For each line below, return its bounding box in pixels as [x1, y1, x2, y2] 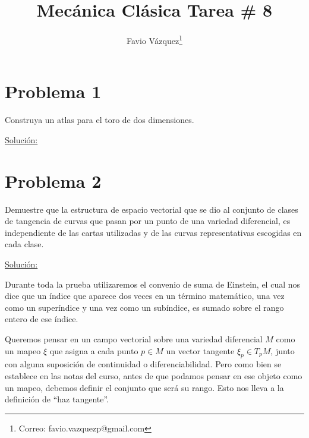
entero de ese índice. [5, 313, 78, 325]
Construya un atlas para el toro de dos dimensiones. [5, 114, 194, 126]
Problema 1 [5, 79, 102, 103]
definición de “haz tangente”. [5, 393, 109, 405]
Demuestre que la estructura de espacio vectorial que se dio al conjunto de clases [5, 203, 298, 215]
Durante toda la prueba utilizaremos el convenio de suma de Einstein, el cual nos [5, 278, 301, 290]
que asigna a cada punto [49, 344, 138, 357]
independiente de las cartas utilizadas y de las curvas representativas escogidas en [5, 226, 302, 238]
